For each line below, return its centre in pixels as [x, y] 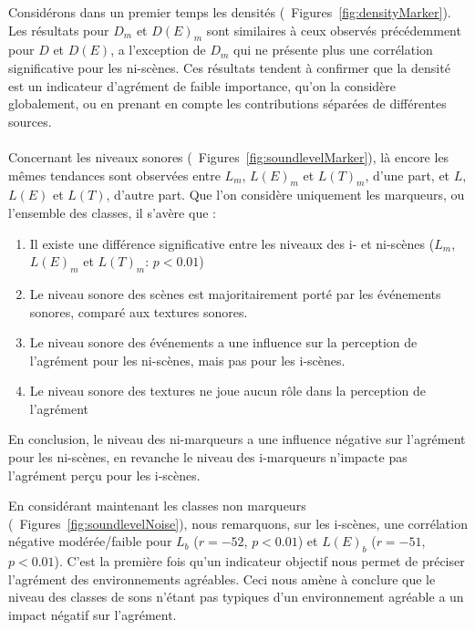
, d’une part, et [408, 175]
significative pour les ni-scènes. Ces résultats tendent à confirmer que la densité [229, 67]
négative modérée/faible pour [90, 541]
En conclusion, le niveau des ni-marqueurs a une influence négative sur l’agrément [237, 439]
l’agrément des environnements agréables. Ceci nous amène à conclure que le [222, 578]
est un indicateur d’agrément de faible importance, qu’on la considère [202, 85]
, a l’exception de [158, 50]
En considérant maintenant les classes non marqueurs [157, 506]
